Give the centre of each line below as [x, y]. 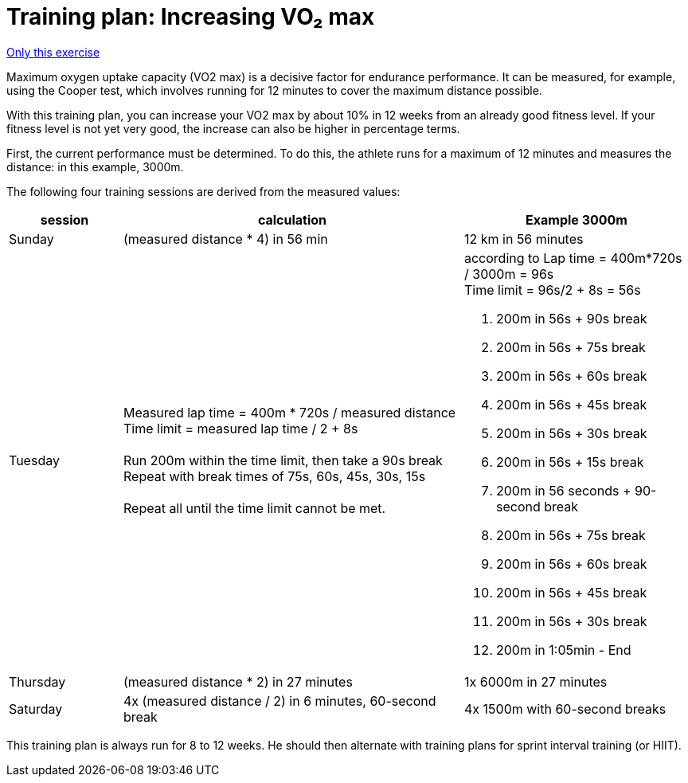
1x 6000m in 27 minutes [536, 681]
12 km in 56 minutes [524, 239]
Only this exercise [53, 52]
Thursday [37, 681]
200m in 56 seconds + [563, 490]
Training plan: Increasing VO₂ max [191, 17]
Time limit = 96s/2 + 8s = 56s [552, 290]
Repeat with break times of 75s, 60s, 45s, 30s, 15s [274, 476]
